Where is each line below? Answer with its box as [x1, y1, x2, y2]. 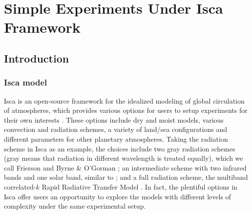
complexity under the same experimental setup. [4, 201, 146, 211]
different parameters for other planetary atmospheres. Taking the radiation [4, 133, 228, 144]
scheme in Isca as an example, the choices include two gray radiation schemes [4, 143, 235, 153]
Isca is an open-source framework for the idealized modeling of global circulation [4, 95, 245, 106]
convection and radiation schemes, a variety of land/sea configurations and [4, 124, 227, 134]
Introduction [4, 50, 69, 65]
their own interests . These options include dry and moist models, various [4, 114, 224, 125]
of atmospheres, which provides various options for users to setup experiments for [4, 105, 248, 115]
